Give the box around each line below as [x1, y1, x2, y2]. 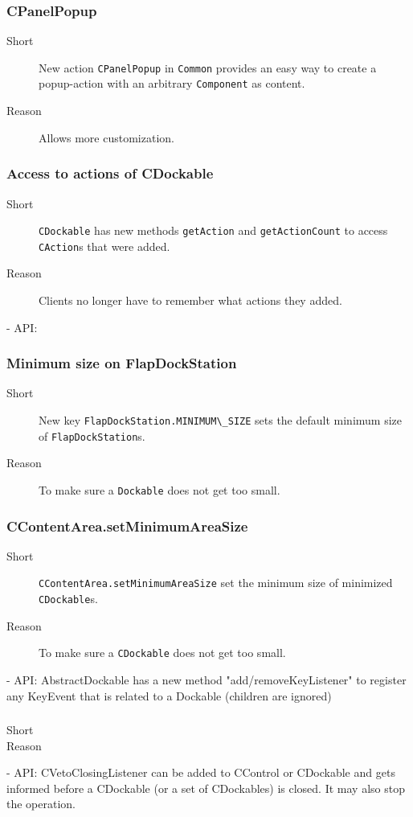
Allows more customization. [39, 129, 174, 146]
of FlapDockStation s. [39, 427, 145, 444]
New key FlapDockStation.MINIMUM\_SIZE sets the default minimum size [39, 412, 403, 429]
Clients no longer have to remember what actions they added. [39, 292, 342, 309]
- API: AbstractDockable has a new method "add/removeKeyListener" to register [6, 671, 407, 688]
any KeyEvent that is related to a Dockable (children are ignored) [6, 687, 332, 704]
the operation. [6, 795, 76, 812]
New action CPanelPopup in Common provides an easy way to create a [39, 59, 377, 76]
